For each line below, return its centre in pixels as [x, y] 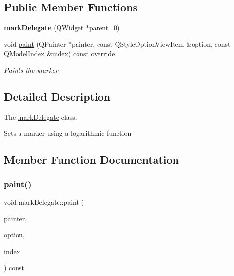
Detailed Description [57, 96]
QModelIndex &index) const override [59, 53]
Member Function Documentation [92, 159]
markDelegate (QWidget [44, 28]
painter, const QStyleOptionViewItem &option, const [151, 44]
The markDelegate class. [40, 117]
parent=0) [104, 28]
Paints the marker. [32, 70]
